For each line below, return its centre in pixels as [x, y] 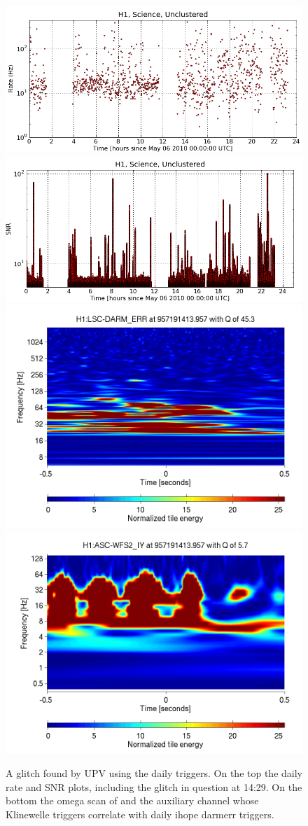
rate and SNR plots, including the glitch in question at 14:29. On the [154, 786]
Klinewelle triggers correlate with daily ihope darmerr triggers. [140, 814]
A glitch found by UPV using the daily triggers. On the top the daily [154, 773]
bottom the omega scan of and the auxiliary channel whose [132, 800]
